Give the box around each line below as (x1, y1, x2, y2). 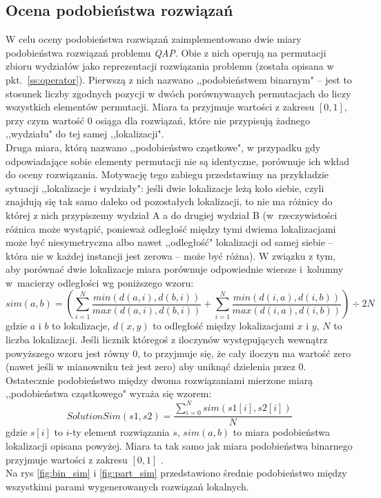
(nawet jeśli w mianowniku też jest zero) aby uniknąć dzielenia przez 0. (6, 359, 306, 374)
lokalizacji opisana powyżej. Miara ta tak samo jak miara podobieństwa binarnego (6, 438, 353, 452)
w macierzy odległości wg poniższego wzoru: (6, 275, 194, 289)
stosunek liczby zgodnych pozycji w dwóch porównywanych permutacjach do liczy (6, 86, 351, 100)
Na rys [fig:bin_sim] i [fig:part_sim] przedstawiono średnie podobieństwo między (6, 466, 347, 480)
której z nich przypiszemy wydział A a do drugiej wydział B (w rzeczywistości (6, 207, 338, 222)
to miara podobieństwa (233, 425, 330, 439)
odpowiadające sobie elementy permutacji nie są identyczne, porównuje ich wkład (6, 153, 350, 168)
